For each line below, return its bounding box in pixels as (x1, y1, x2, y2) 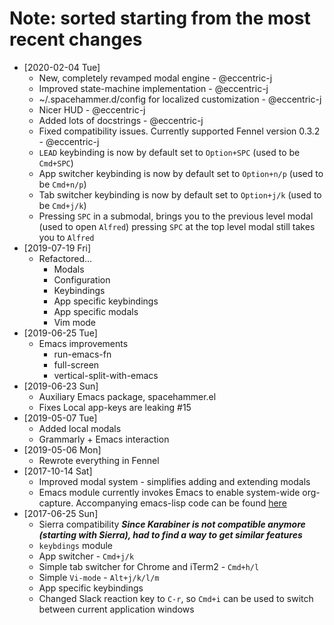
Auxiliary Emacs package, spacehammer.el (38, 390, 217, 402)
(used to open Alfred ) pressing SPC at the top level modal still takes (38, 220, 316, 232)
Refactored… (38, 252, 93, 264)
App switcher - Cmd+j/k (38, 550, 135, 562)
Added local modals (38, 422, 122, 434)
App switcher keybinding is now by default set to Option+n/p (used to (38, 167, 324, 179)
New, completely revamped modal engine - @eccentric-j (38, 72, 273, 84)
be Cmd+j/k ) (38, 199, 87, 211)
